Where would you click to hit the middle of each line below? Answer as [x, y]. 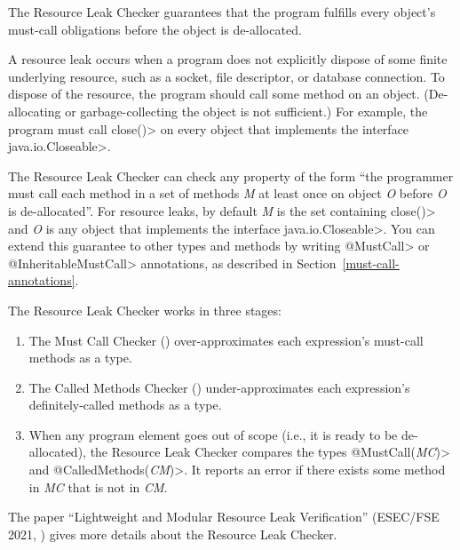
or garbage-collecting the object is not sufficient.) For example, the [246, 111]
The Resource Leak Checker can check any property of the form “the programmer [231, 175]
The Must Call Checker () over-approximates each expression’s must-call [226, 340]
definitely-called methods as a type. [125, 405]
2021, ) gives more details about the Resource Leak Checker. [173, 534]
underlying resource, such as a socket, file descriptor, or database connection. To [226, 76]
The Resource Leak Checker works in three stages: [145, 310]
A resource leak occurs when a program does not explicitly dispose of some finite [228, 59]
